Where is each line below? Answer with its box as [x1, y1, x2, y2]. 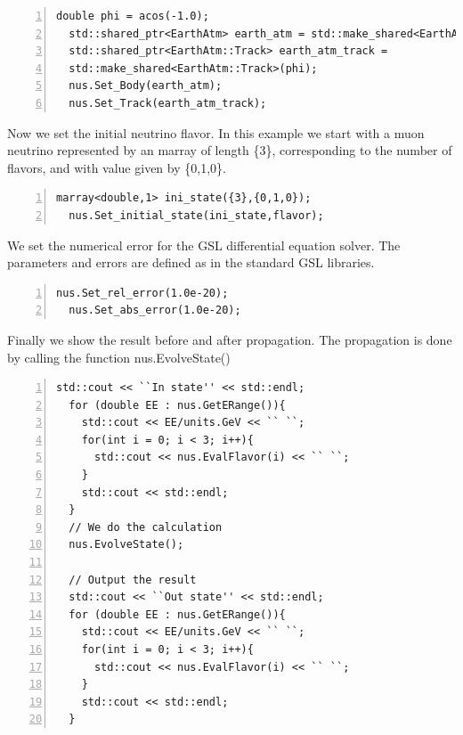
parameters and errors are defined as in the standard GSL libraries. [7, 253, 375, 272]
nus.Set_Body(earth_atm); [69, 79, 223, 93]
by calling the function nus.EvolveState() [7, 347, 231, 366]
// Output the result [69, 573, 197, 586]
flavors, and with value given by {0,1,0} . [7, 158, 226, 176]
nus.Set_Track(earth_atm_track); [69, 96, 267, 110]
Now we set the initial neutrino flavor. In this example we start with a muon [7, 123, 425, 142]
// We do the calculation [69, 520, 223, 534]
